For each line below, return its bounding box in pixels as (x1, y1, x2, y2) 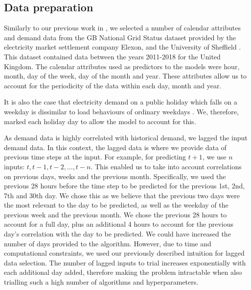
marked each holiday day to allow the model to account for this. (4, 116, 196, 126)
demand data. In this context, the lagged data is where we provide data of (4, 142, 227, 152)
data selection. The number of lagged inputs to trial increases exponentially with (4, 257, 246, 267)
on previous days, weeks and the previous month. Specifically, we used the (4, 171, 226, 181)
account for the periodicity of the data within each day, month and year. (4, 80, 222, 90)
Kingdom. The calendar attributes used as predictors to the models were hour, (4, 61, 240, 71)
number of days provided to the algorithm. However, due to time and (4, 238, 211, 248)
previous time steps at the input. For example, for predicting (4, 152, 186, 162)
